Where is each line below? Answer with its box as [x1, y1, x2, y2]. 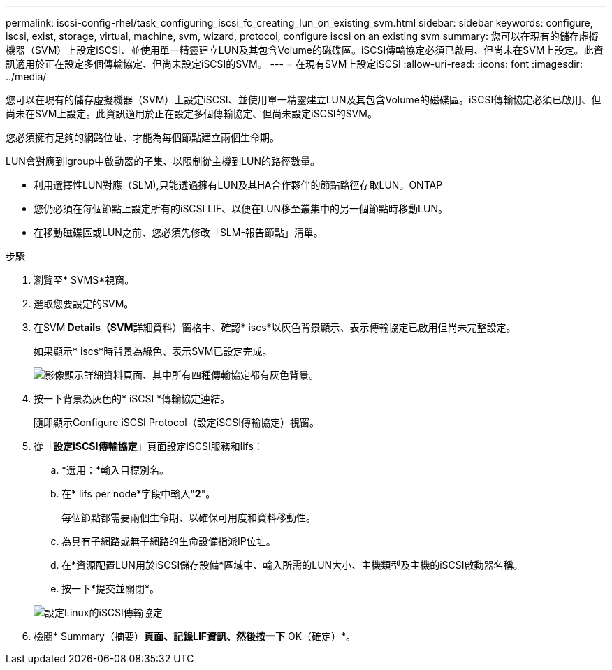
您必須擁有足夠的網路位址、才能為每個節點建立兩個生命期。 [6, 131, 279, 143]
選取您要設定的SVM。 [34, 298, 134, 309]
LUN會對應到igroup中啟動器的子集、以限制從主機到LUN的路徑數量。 [6, 155, 321, 167]
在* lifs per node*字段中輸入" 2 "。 [61, 488, 216, 500]
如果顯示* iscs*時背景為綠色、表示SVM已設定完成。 [34, 345, 272, 357]
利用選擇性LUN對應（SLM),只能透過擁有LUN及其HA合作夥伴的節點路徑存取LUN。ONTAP [34, 179, 443, 191]
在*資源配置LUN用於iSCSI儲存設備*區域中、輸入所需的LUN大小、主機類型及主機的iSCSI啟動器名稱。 [61, 559, 523, 571]
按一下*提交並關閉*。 [61, 583, 160, 595]
